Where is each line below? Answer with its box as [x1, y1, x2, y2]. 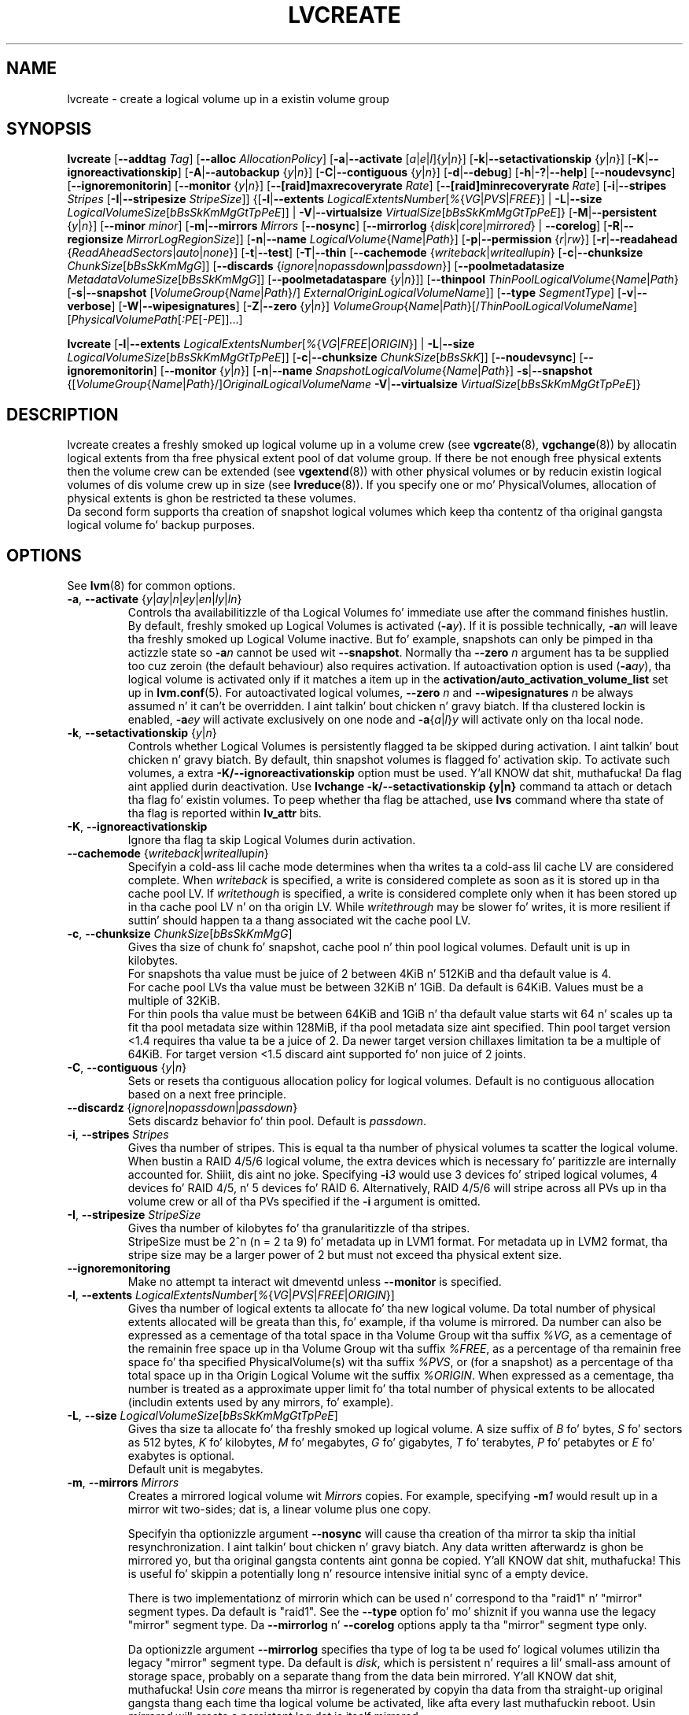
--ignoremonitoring [67, 1261, 171, 1276]
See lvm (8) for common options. [67, 579, 236, 593]
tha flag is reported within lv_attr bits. [127, 806, 322, 820]
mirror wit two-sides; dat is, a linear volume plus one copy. [127, 1502, 432, 1517]
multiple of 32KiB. [127, 994, 220, 1008]
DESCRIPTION [6, 404, 119, 424]
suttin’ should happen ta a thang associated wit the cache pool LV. [127, 913, 471, 928]
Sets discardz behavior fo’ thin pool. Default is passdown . [127, 1114, 427, 1128]
